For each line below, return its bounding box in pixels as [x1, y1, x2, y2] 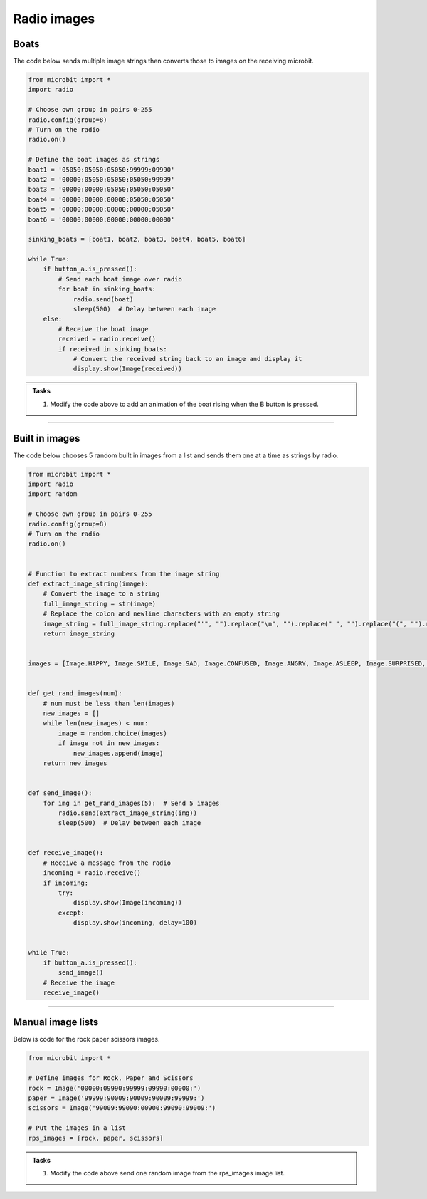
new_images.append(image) [73, 749, 164, 757]
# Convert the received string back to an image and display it [73, 355, 302, 363]
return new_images [43, 759, 107, 767]
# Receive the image [43, 978, 115, 987]
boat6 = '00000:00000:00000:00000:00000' [28, 215, 175, 224]
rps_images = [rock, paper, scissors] [28, 1133, 164, 1142]
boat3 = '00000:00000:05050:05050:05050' [28, 185, 175, 194]
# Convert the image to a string [43, 590, 160, 598]
